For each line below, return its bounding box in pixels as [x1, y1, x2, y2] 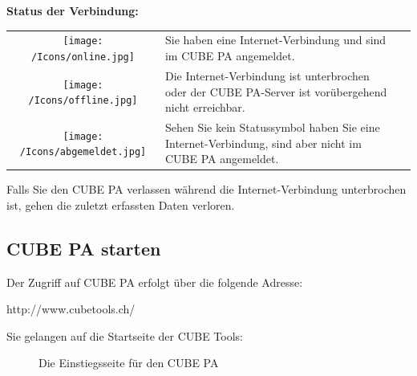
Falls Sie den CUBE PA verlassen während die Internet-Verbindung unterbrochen [6, 181, 407, 198]
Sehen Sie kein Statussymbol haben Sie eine [164, 118, 380, 135]
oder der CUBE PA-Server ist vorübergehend [164, 83, 387, 100]
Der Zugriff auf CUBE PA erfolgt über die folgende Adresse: [6, 273, 303, 290]
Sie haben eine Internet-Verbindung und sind [164, 31, 387, 48]
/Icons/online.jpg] [31, 51, 135, 63]
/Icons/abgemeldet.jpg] [19, 146, 147, 158]
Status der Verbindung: [6, 2, 139, 18]
